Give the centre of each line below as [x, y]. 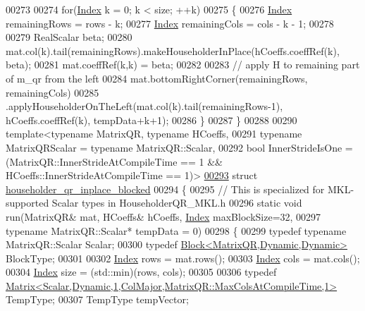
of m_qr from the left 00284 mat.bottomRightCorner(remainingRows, [157, 78]
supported [27, 203]
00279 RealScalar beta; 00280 [69, 37]
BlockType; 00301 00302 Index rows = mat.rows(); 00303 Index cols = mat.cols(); [183, 258]
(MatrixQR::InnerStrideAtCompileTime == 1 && [114, 161]
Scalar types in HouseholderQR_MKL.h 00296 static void [177, 203]
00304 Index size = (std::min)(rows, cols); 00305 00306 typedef [141, 272]
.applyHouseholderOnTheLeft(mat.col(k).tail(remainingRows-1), [144, 106]
